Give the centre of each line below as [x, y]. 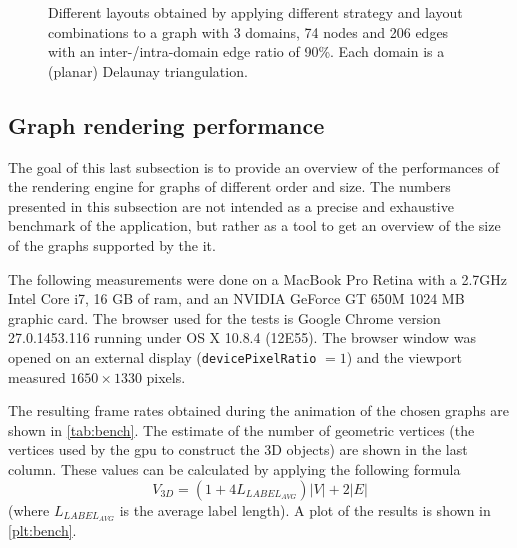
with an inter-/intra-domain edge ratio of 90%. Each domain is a [246, 51]
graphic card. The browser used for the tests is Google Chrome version [224, 317]
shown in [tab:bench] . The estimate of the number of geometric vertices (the [241, 429]
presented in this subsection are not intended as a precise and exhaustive [231, 205]
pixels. [166, 376]
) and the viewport [404, 356]
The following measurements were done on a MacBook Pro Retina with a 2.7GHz [258, 278]
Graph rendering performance [166, 124]
